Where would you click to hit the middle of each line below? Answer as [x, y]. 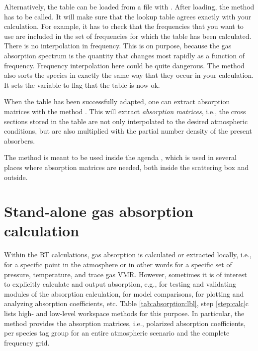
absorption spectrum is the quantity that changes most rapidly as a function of [124, 55]
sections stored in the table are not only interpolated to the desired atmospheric [126, 121]
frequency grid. [27, 342]
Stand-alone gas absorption [99, 211]
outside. [16, 177]
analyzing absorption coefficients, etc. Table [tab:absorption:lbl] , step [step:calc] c [127, 303]
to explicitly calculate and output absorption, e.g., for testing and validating [120, 284]
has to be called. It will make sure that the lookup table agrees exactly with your [128, 16]
